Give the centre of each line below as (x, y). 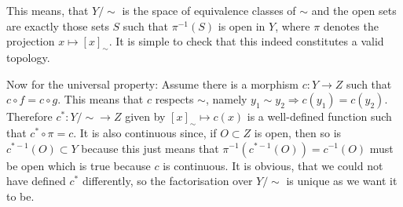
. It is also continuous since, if (145, 132)
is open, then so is (298, 132)
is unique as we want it (342, 181)
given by (145, 116)
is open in (242, 25)
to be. (20, 196)
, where (293, 25)
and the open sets (354, 10)
